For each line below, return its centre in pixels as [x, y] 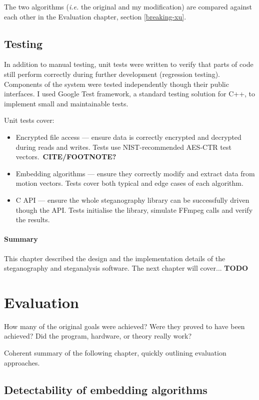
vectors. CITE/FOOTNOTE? [66, 157]
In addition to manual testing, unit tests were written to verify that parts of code [129, 64]
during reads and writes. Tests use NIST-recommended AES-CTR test [123, 147]
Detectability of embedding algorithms [106, 389]
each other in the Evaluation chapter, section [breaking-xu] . [95, 16]
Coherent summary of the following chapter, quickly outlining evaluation [115, 353]
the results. [33, 219]
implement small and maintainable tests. [66, 103]
